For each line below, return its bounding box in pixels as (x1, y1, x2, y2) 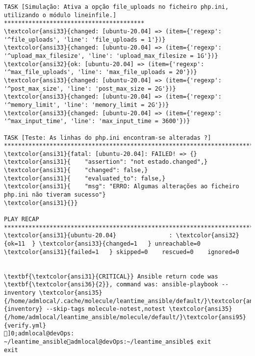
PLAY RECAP (4, 216, 39, 223)
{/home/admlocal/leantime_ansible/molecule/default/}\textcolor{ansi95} (4, 313, 246, 321)
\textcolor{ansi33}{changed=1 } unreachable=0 (39, 240, 201, 248)
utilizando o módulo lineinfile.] (4, 11, 117, 19)
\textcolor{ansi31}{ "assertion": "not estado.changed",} (4, 158, 208, 166)
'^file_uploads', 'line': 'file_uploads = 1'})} (4, 36, 166, 43)
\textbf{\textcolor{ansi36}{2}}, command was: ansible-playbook (4, 281, 218, 288)
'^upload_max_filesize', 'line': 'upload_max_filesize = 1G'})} (4, 52, 218, 59)
